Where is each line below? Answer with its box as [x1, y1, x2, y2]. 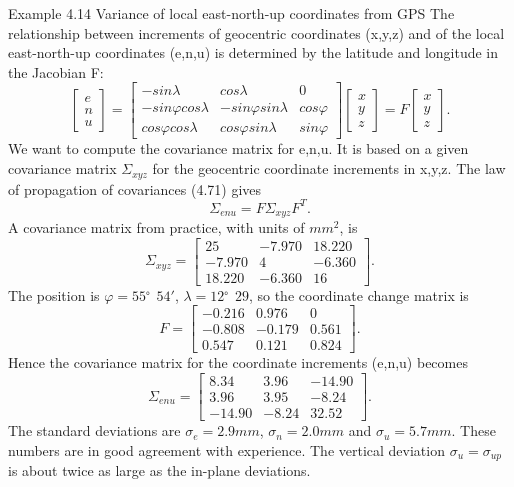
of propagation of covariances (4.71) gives [8, 178, 262, 199]
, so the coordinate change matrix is [248, 284, 469, 305]
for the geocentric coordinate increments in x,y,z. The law [152, 158, 506, 179]
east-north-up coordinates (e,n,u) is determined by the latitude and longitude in [8, 42, 499, 63]
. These [451, 420, 496, 441]
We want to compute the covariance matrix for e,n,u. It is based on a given [8, 138, 469, 159]
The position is [8, 284, 100, 305]
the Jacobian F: [8, 61, 104, 82]
